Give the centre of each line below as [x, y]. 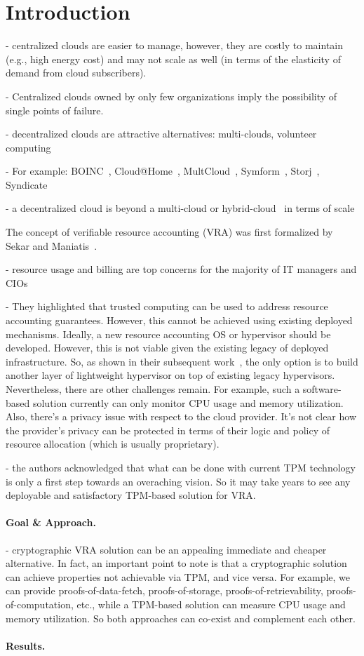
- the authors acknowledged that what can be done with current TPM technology [181, 467]
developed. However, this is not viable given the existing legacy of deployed [167, 348]
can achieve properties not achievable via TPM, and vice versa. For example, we [178, 576]
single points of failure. [55, 110]
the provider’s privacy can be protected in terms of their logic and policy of [168, 430]
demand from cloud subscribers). [76, 73]
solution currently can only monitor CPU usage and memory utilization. [188, 402]
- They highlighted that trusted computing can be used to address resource [167, 306]
